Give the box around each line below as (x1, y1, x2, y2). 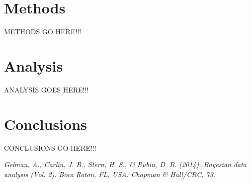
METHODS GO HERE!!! (4, 26, 82, 37)
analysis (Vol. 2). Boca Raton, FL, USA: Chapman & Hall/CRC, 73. (4, 169, 216, 179)
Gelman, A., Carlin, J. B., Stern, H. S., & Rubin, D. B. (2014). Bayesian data (4, 159, 247, 170)
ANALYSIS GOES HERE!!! (4, 84, 89, 94)
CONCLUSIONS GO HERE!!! (4, 142, 96, 153)
